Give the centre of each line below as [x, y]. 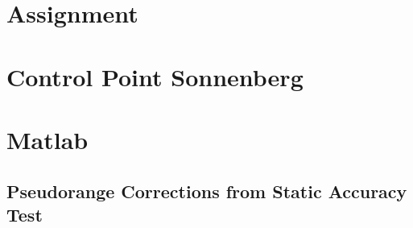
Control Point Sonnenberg [155, 76]
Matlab [47, 139]
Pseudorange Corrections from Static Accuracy [207, 191]
